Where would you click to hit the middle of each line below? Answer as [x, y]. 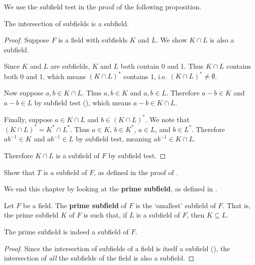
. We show [172, 40]
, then [196, 215]
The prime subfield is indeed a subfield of [66, 231]
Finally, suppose [28, 119]
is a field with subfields [93, 40]
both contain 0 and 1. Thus [162, 66]
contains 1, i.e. [145, 76]
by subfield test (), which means [83, 102]
